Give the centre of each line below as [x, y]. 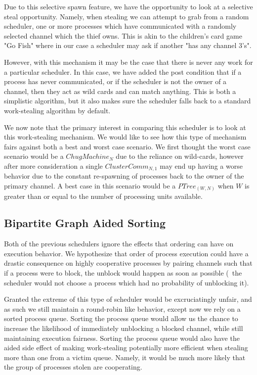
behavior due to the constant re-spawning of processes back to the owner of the [124, 176]
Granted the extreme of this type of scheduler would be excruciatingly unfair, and [128, 299]
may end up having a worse [201, 165]
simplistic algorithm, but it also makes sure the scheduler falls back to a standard [128, 101]
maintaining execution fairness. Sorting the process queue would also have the [122, 338]
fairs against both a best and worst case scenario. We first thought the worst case [127, 146]
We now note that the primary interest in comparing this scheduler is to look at [125, 127]
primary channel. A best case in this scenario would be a [90, 185]
